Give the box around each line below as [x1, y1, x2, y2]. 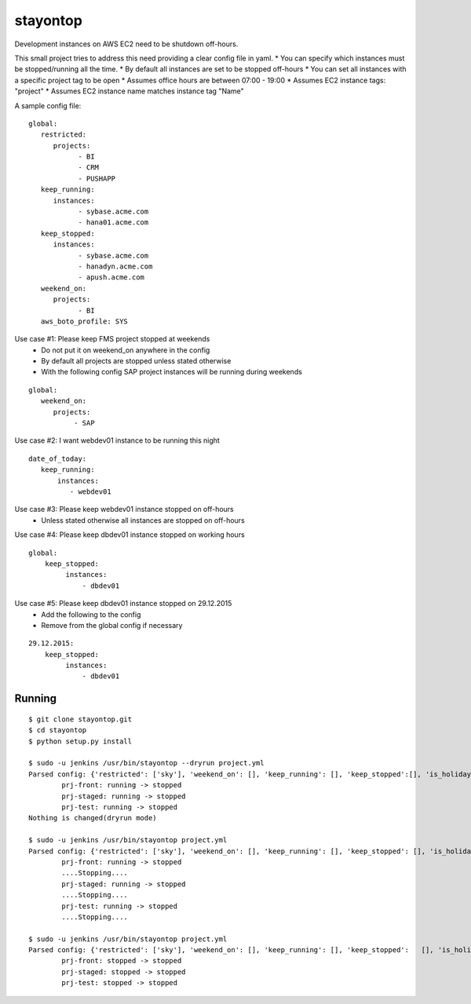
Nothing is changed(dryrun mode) [28, 813, 157, 823]
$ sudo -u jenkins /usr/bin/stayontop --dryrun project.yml [28, 758, 265, 768]
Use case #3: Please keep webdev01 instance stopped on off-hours [14, 505, 235, 514]
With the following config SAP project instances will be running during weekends [41, 367, 302, 377]
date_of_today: [28, 454, 87, 463]
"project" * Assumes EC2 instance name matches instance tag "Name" [14, 86, 245, 96]
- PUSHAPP [78, 173, 116, 183]
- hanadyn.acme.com [78, 261, 153, 271]
